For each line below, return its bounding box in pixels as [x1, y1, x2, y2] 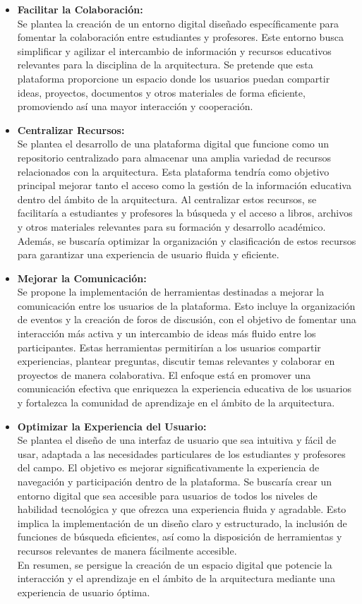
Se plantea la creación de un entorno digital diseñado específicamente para [17, 16, 339, 30]
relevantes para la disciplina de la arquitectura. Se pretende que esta [17, 57, 313, 72]
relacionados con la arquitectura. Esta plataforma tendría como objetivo [17, 164, 330, 179]
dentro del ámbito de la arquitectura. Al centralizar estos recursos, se [17, 191, 317, 206]
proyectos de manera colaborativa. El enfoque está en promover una [17, 367, 311, 382]
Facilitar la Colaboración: [17, 2, 143, 16]
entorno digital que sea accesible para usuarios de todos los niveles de [17, 488, 318, 502]
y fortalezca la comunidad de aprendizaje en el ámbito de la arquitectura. [17, 395, 335, 410]
